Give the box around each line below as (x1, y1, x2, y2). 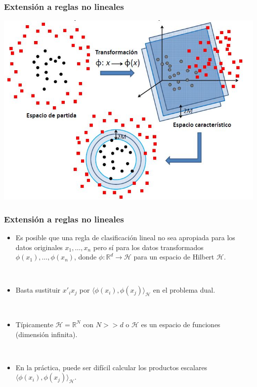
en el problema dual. (153, 285, 215, 295)
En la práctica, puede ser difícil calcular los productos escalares (15, 362, 208, 372)
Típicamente (15, 319, 53, 329)
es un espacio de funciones (141, 319, 220, 329)
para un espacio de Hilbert (133, 252, 214, 262)
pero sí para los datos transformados (93, 242, 204, 252)
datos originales (15, 242, 63, 252)
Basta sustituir (15, 285, 61, 295)
